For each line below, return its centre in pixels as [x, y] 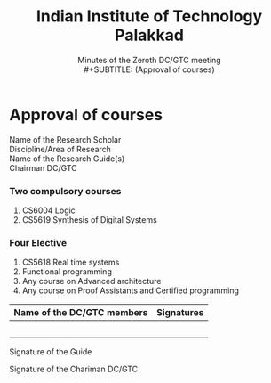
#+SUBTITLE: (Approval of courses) [149, 69]
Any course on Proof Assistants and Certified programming [131, 290]
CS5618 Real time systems [71, 262]
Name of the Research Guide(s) [67, 159]
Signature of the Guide [51, 352]
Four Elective [38, 242]
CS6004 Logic [48, 210]
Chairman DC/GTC [43, 167]
